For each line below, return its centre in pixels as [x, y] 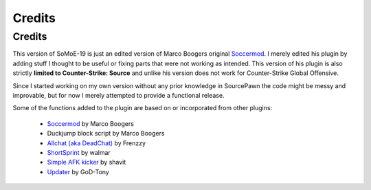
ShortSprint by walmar [79, 152]
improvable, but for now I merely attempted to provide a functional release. [119, 95]
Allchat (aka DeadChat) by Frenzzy [97, 143]
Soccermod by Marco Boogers [90, 123]
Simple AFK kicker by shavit [87, 162]
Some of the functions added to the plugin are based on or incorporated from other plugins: [143, 108]
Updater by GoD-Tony [78, 171]
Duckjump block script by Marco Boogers [106, 134]
